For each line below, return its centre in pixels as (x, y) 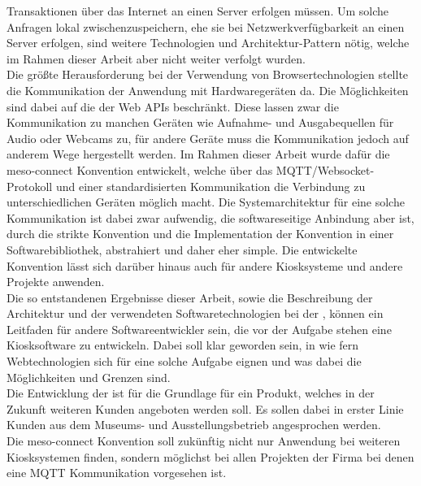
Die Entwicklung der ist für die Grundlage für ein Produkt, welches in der (191, 393)
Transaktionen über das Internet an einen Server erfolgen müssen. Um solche (197, 11)
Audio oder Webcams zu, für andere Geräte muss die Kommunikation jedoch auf (208, 138)
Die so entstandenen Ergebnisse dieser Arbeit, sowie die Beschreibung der (190, 297)
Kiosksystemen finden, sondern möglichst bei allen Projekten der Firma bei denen (210, 456)
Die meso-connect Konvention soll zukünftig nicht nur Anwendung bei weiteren (204, 441)
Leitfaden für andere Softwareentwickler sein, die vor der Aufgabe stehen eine (199, 329)
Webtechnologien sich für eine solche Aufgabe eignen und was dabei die (184, 361)
